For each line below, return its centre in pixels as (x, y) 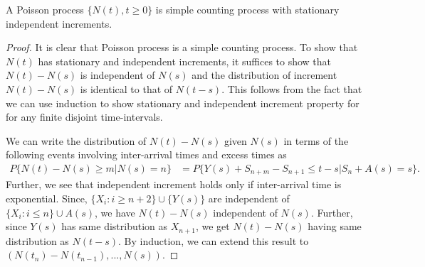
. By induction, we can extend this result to (214, 240)
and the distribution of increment (264, 75)
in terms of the (316, 140)
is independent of (117, 75)
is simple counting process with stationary (247, 9)
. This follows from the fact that (292, 88)
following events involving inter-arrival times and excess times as (146, 154)
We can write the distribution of (76, 140)
